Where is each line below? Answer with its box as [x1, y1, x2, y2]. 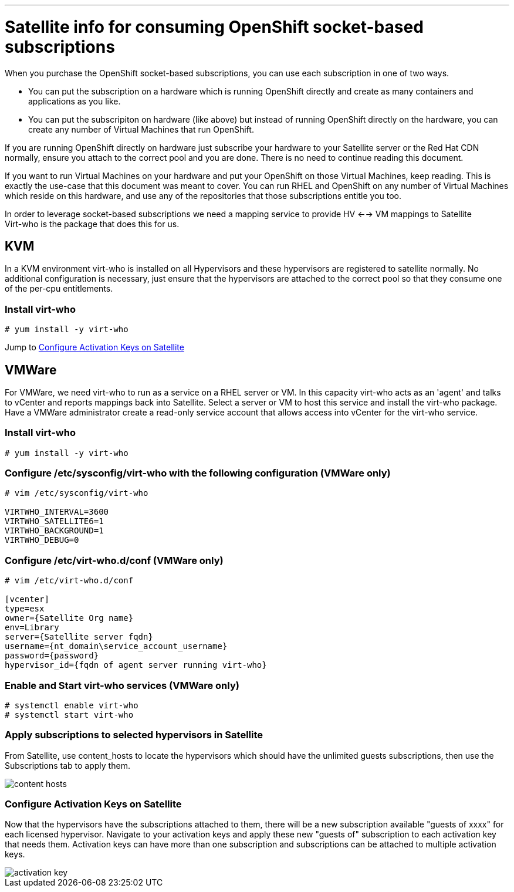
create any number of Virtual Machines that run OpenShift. [28, 124, 254, 134]
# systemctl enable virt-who [5, 700, 138, 710]
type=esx [5, 604, 45, 614]
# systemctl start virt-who [5, 709, 134, 719]
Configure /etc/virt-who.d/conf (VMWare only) [5, 554, 224, 566]
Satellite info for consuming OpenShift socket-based [5, 16, 424, 37]
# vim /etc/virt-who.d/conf [5, 576, 134, 586]
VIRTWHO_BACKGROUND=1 [5, 526, 104, 536]
